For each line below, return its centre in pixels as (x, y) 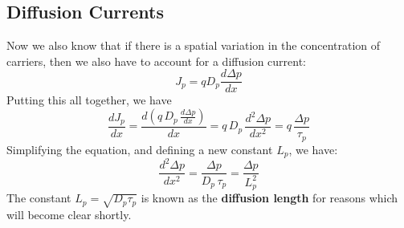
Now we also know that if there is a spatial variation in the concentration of (194, 45)
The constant (39, 198)
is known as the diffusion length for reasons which (269, 198)
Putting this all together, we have (89, 100)
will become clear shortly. (69, 215)
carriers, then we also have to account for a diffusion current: (157, 61)
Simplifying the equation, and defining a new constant (140, 149)
